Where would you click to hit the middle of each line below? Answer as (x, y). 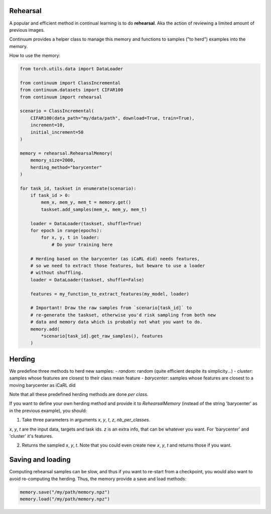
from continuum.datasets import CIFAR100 (72, 90)
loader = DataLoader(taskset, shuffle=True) (86, 223)
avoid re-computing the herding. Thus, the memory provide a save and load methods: (98, 479)
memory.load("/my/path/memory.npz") (65, 499)
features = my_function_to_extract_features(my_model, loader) (110, 294)
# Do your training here (82, 244)
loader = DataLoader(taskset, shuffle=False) (87, 280)
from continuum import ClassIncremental (70, 83)
